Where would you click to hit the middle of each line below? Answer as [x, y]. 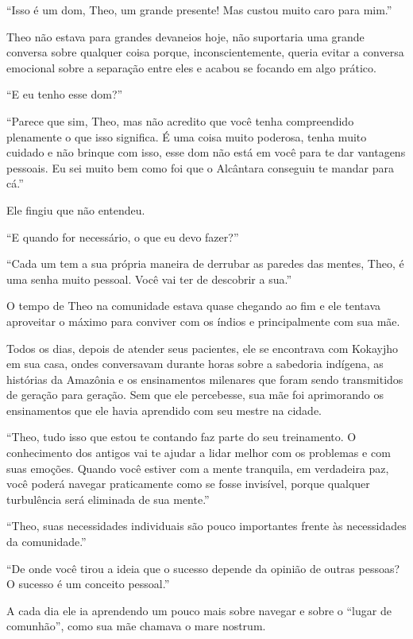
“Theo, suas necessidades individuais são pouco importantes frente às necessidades [206, 526]
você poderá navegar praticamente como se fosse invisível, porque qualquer [188, 484]
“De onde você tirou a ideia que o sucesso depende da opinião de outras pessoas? [203, 568]
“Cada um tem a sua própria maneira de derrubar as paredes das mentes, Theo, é [205, 263]
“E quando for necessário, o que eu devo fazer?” [123, 236]
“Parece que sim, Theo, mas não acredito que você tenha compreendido [180, 120]
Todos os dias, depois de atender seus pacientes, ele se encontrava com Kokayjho [202, 348]
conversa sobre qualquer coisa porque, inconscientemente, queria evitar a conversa [205, 52]
